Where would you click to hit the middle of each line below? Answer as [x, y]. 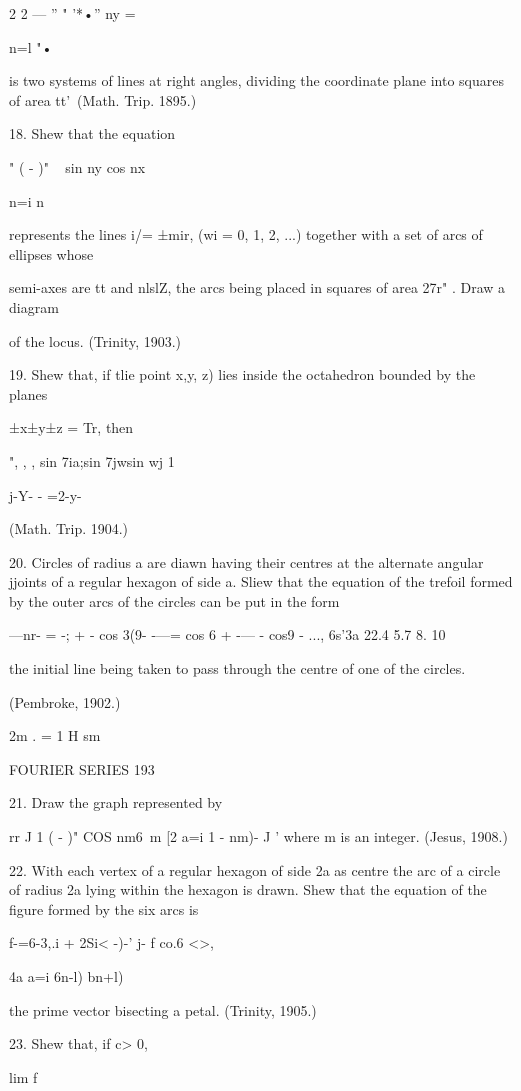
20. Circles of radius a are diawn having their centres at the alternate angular [246, 561]
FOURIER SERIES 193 [82, 768]
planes [28, 393]
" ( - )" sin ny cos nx [77, 166]
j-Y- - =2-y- [45, 494]
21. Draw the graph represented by [116, 802]
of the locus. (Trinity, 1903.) [95, 340]
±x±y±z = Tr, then [71, 427]
